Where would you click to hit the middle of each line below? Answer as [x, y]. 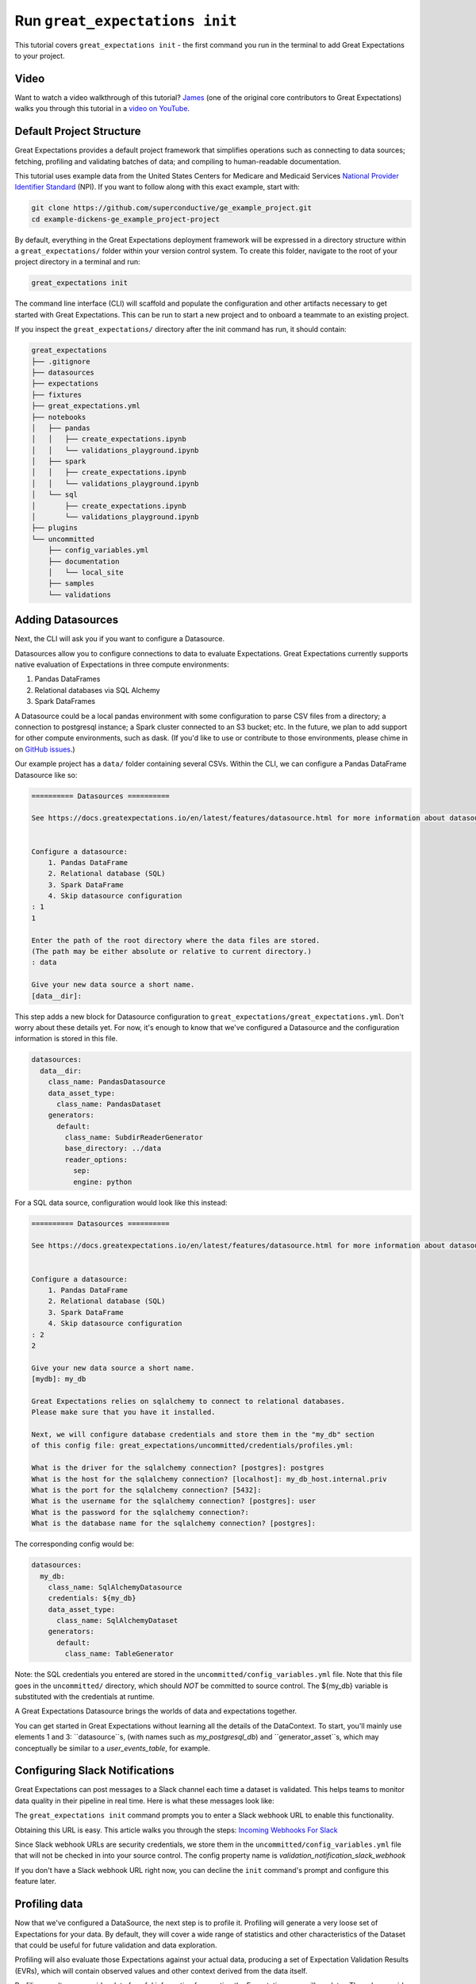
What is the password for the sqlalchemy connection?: [140, 1512]
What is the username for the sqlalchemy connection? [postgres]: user [174, 1501]
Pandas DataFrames [67, 679]
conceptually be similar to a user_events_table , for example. [112, 1748]
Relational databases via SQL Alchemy [97, 690]
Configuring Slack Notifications [94, 1771]
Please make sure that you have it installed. [123, 1412]
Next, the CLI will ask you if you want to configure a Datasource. [120, 639]
